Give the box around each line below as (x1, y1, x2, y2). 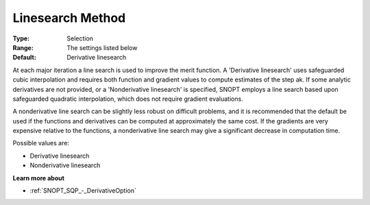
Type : (12, 34, 30, 43)
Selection (66, 34, 94, 43)
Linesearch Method (12, 10, 126, 25)
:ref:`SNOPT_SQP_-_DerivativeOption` (29, 186, 136, 195)
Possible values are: (12, 139, 70, 147)
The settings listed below (66, 43, 138, 51)
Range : (12, 43, 34, 51)
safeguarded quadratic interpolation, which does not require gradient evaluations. (12, 95, 243, 103)
